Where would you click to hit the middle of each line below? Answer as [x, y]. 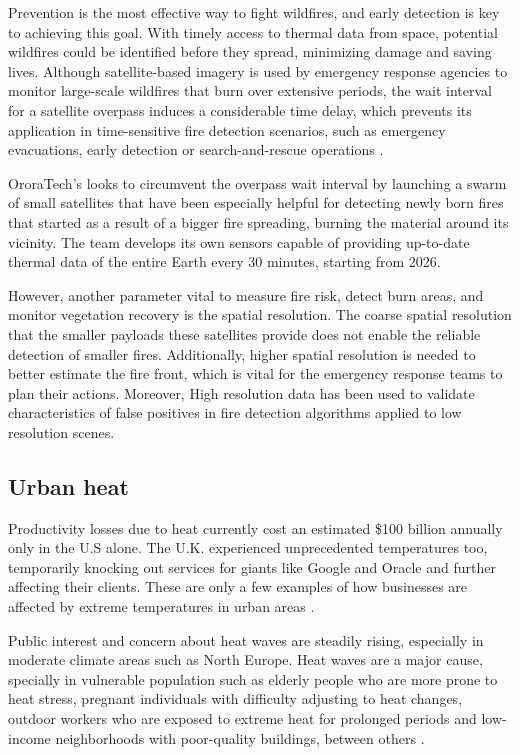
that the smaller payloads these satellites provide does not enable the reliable [244, 333]
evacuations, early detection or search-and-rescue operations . [196, 149]
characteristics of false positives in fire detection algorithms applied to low [235, 412]
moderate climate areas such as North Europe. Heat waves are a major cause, [245, 659]
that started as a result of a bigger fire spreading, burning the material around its [258, 221]
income [29, 737]
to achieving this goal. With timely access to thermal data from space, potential [253, 31]
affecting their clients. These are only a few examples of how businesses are [238, 586]
